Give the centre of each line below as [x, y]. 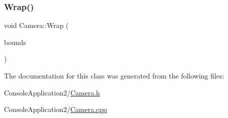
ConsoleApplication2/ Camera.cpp [55, 109]
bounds [15, 42]
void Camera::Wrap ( [36, 25]
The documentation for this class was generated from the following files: [114, 75]
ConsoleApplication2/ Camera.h [52, 92]
